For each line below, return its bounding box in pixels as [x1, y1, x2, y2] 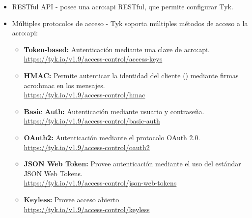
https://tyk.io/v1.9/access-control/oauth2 [24, 142, 150, 152]
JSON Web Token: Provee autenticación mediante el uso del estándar [24, 158, 241, 169]
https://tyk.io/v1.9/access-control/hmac [24, 90, 145, 100]
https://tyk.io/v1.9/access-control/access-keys [24, 54, 163, 64]
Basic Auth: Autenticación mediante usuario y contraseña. [24, 106, 204, 116]
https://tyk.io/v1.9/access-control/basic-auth [24, 116, 160, 126]
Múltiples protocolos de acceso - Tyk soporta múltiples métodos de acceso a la [12, 18, 248, 28]
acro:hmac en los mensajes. [24, 80, 105, 90]
